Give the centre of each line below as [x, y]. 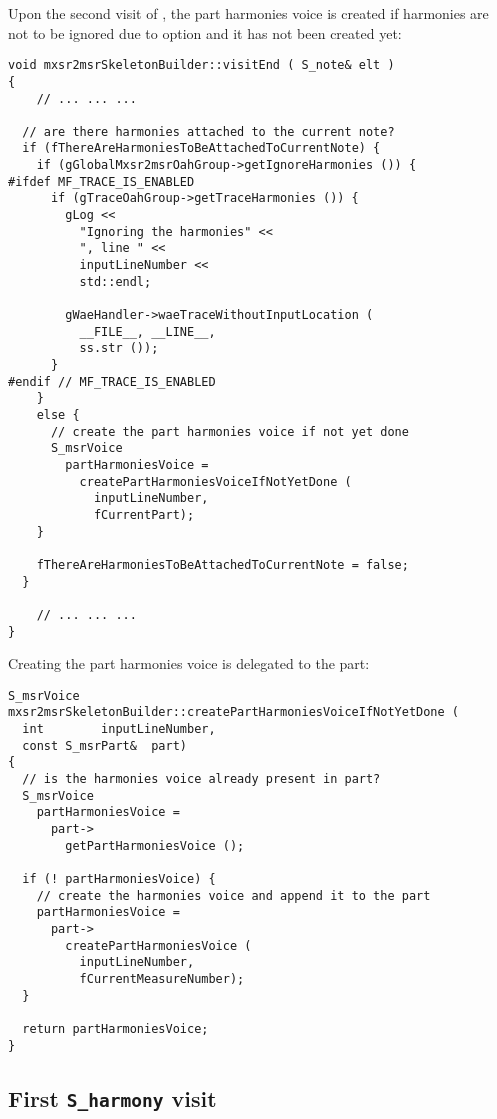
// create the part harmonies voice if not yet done [229, 431]
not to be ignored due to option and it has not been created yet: [205, 32]
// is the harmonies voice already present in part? [201, 779]
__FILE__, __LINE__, [147, 331]
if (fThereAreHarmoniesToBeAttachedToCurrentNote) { [201, 148]
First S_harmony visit [112, 1097]
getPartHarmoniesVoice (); [155, 845]
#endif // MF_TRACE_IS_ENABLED [112, 381]
